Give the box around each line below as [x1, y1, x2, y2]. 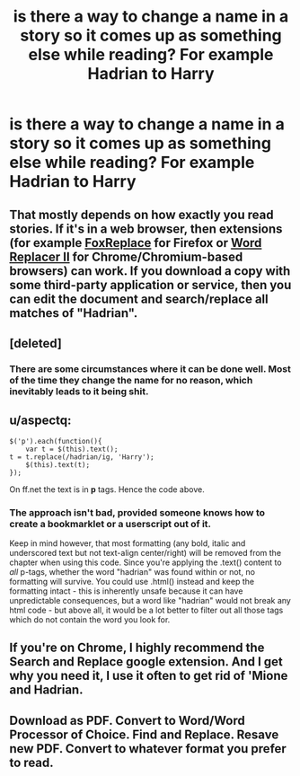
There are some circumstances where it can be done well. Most [9, 362, 292, 375]
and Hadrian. [9, 683, 84, 698]
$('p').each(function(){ [9, 436, 102, 445]
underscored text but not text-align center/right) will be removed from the [9, 548, 281, 558]
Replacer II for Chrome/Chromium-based [9, 249, 243, 264]
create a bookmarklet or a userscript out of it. [9, 517, 212, 530]
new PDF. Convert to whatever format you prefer [9, 741, 287, 756]
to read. [9, 754, 54, 770]
